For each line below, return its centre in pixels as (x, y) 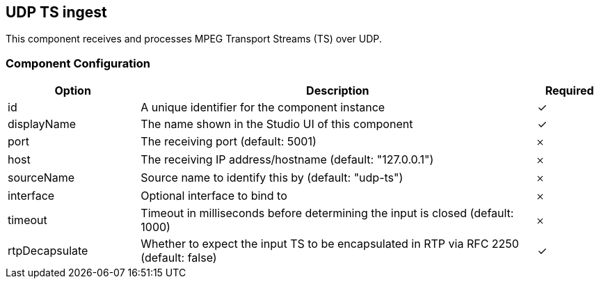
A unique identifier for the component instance (263, 108)
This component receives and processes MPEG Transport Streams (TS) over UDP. (194, 39)
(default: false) (179, 258)
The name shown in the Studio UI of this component (277, 124)
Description (338, 91)
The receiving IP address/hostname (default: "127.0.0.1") (287, 160)
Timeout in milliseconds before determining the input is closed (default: (327, 213)
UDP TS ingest (56, 12)
